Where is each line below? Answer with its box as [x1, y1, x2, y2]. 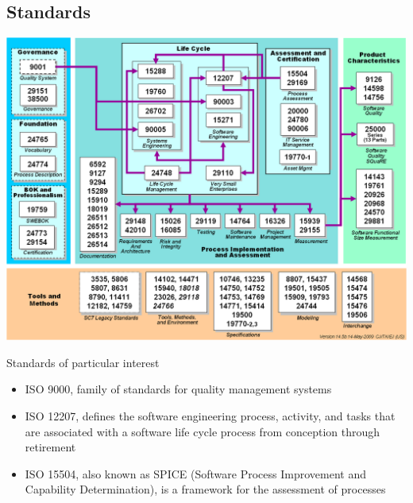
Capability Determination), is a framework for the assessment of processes [25, 481, 386, 497]
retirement [25, 439, 76, 455]
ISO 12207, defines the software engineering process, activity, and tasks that [25, 407, 396, 424]
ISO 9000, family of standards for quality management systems [25, 381, 332, 397]
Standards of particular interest [6, 354, 160, 370]
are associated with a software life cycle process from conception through [25, 423, 380, 439]
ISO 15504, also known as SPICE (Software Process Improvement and [25, 465, 366, 482]
